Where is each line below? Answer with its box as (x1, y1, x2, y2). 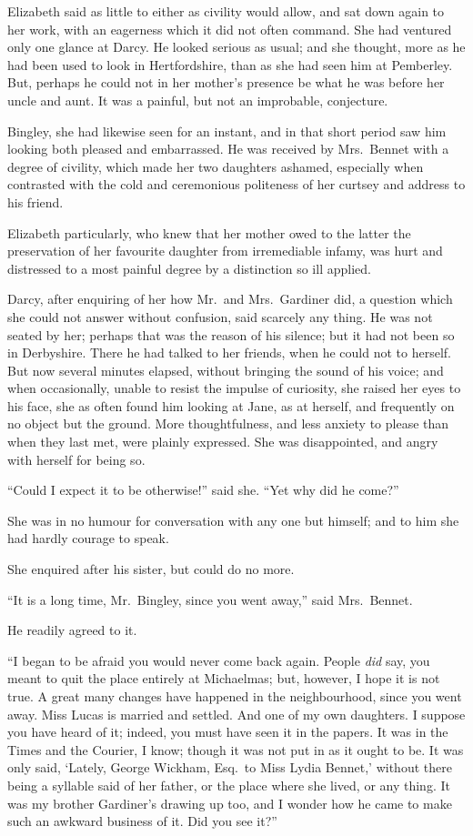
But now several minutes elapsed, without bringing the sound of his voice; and (7, 360, 444, 379)
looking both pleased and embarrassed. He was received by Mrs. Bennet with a (7, 139, 449, 158)
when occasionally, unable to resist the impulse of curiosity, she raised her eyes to (7, 378, 461, 398)
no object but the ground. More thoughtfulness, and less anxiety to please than (7, 414, 449, 433)
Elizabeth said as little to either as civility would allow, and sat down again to (7, 2, 445, 20)
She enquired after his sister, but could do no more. (7, 559, 295, 579)
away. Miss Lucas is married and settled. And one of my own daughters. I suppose (7, 704, 466, 723)
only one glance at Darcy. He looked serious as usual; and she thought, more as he (7, 37, 466, 56)
